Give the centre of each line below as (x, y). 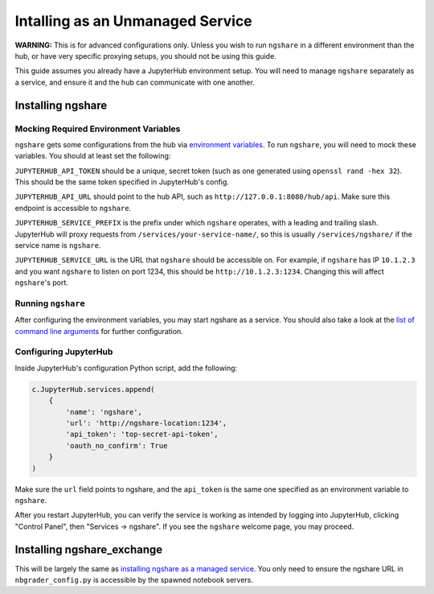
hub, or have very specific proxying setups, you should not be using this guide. (145, 56)
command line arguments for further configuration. (99, 331)
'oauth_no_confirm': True (117, 445)
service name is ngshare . (58, 245)
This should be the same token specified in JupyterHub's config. (122, 182)
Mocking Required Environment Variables (98, 129)
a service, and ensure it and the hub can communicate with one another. (135, 82)
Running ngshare (50, 303)
